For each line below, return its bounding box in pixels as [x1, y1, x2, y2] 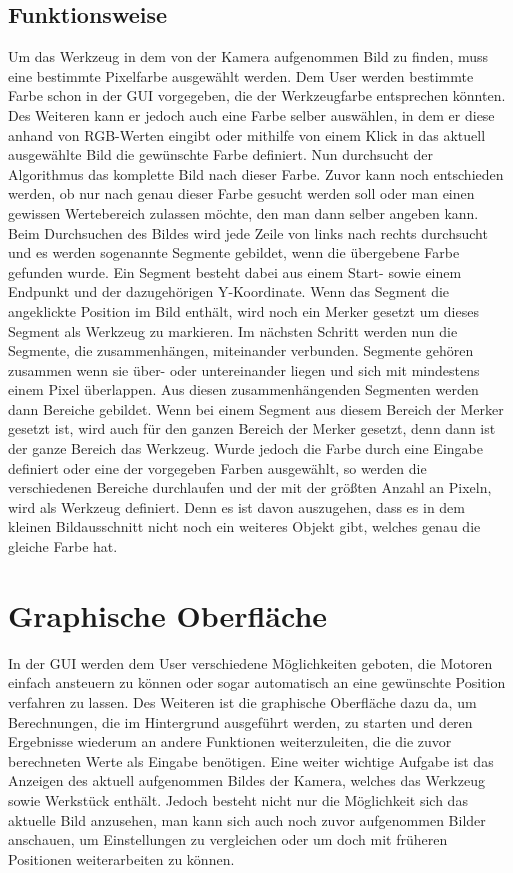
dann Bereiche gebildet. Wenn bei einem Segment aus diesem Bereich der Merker [8, 398, 504, 419]
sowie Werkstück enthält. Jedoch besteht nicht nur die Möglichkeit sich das [8, 789, 468, 810]
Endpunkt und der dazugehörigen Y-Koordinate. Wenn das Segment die [8, 281, 450, 302]
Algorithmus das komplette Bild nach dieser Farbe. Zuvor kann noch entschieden [8, 163, 504, 184]
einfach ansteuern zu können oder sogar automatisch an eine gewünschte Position [8, 672, 506, 693]
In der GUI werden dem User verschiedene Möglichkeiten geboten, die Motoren [8, 652, 493, 673]
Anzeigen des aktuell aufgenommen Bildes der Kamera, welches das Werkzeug [8, 770, 485, 791]
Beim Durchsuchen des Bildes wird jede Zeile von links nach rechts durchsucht [8, 222, 488, 243]
